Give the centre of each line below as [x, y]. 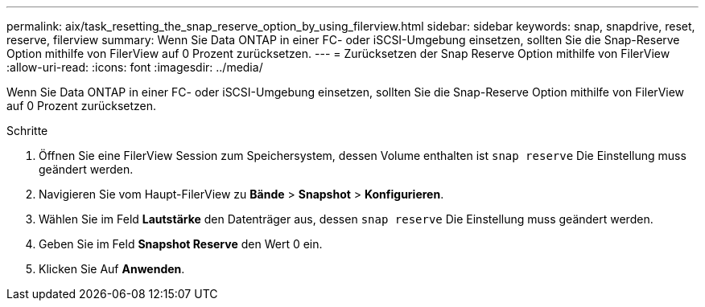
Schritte [27, 131]
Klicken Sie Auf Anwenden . [112, 269]
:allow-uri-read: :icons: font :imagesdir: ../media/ [135, 67]
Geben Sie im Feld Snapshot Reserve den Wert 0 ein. [181, 244]
